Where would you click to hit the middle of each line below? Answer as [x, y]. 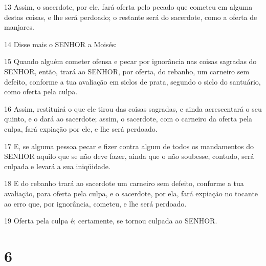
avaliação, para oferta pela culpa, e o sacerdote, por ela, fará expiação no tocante [131, 193]
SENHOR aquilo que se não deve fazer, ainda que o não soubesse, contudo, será [129, 156]
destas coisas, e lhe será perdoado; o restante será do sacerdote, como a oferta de [131, 17]
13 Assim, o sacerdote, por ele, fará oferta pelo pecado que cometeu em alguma [128, 7]
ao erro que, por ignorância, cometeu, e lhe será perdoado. [95, 203]
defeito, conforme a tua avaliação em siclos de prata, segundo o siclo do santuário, [132, 81]
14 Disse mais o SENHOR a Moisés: [61, 44]
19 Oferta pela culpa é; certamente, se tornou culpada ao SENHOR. [111, 221]
